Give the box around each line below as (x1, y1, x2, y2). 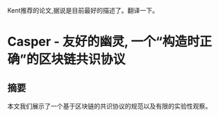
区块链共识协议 (38, 52, 126, 67)
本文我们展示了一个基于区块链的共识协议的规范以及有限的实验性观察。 (7, 102, 212, 110)
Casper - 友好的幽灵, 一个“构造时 (7, 34, 200, 50)
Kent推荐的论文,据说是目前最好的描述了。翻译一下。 (7, 6, 159, 14)
